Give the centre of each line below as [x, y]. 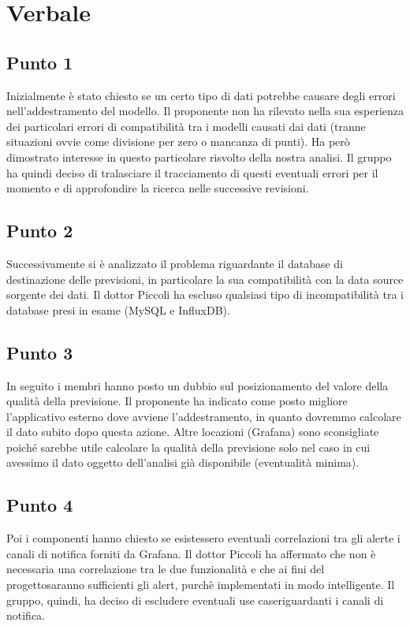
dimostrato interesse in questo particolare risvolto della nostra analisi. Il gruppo [199, 156]
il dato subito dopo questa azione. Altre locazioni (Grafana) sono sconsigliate [193, 432]
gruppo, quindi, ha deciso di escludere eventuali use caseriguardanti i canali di [195, 600]
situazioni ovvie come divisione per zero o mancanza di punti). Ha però [178, 142]
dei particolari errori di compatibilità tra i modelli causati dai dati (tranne [186, 126]
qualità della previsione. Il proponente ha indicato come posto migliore [177, 401]
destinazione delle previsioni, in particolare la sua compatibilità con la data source [205, 279]
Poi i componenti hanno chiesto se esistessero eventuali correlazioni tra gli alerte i [203, 538]
